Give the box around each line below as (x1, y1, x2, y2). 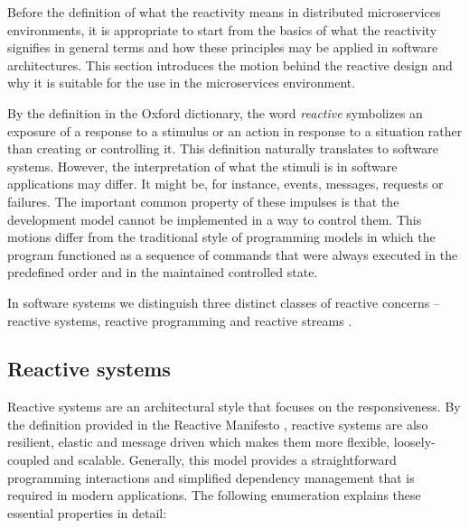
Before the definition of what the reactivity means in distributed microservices (7, 3, 441, 21)
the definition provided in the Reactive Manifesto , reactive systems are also (7, 414, 428, 433)
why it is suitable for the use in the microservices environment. (7, 73, 356, 92)
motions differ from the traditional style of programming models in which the (7, 227, 436, 246)
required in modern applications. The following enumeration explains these (7, 486, 421, 505)
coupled (7, 450, 50, 469)
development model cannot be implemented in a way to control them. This (7, 209, 422, 228)
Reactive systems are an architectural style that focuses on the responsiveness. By (7, 397, 461, 416)
